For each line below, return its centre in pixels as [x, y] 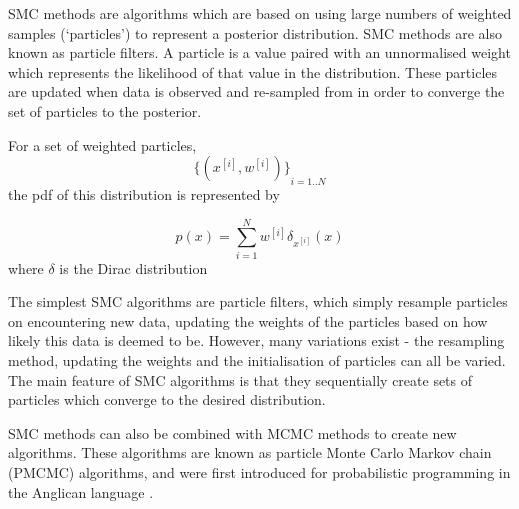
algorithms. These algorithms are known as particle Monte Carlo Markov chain [250, 452]
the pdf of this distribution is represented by [144, 193]
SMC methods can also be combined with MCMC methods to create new [232, 432]
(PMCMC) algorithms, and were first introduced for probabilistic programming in [259, 472]
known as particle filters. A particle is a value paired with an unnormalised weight [259, 52]
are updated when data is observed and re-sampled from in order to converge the [256, 91]
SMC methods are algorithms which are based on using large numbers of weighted [260, 13]
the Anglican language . [81, 491]
